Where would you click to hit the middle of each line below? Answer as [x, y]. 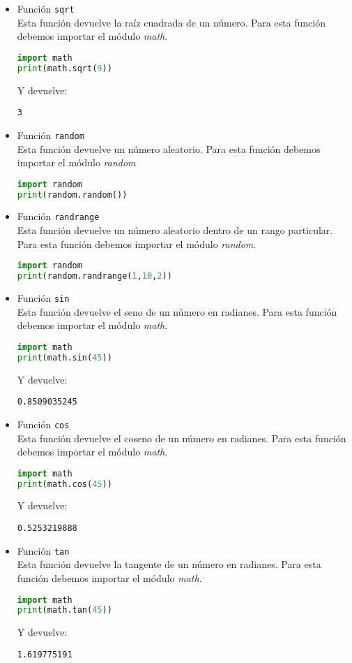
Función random [51, 134]
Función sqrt [46, 8]
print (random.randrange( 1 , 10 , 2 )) [94, 276]
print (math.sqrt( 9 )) [64, 68]
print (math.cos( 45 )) [64, 484]
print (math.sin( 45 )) [64, 357]
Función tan [43, 550]
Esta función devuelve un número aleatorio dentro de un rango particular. [175, 230]
